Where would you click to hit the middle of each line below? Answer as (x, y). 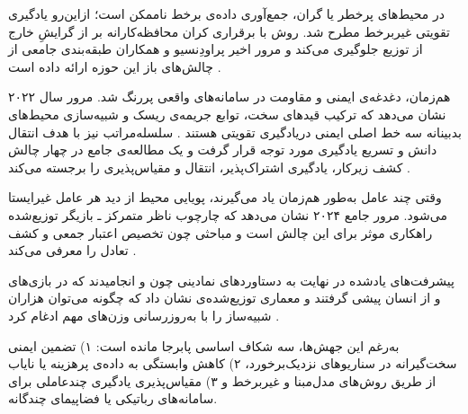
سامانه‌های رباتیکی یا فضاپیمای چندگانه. (113, 398)
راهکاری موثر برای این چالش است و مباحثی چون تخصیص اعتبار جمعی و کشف (220, 232)
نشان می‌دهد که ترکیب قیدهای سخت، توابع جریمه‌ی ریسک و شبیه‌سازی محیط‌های (227, 114)
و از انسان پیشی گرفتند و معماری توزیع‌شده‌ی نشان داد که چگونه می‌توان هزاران (225, 298)
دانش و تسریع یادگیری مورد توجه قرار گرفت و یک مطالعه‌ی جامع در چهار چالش (223, 150)
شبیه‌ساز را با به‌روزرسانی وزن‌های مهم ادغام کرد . (144, 315)
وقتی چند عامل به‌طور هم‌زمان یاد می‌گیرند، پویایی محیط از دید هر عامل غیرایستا (225, 197)
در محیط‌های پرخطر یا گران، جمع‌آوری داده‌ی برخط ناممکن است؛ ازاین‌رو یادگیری (226, 13)
